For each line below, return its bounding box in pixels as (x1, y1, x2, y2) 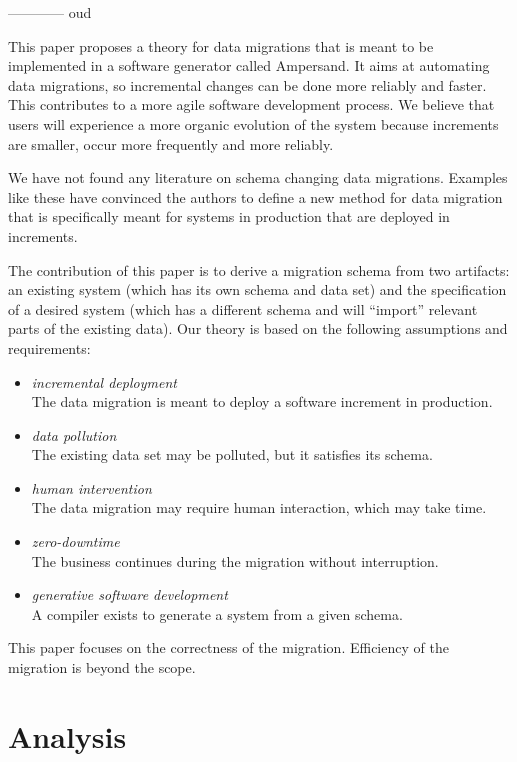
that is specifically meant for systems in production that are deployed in (8, 206, 450, 227)
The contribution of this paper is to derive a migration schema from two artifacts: (8, 259, 510, 280)
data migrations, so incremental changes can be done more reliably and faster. (8, 74, 487, 95)
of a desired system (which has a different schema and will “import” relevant (8, 298, 478, 319)
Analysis (8, 715, 127, 756)
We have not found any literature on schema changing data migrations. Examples (8, 167, 508, 188)
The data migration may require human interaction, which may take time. (31, 497, 487, 518)
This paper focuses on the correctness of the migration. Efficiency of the (8, 637, 449, 658)
